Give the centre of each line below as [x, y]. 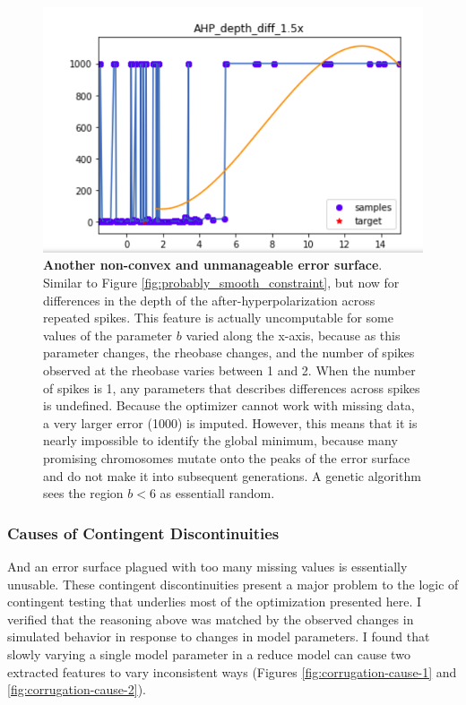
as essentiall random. [217, 493]
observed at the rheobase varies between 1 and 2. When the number [229, 370]
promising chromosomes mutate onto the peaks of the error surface [227, 457]
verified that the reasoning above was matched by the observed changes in [211, 619]
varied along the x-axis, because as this [293, 335]
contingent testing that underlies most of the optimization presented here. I [215, 602]
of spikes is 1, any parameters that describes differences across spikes [232, 387]
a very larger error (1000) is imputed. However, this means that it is [230, 422]
